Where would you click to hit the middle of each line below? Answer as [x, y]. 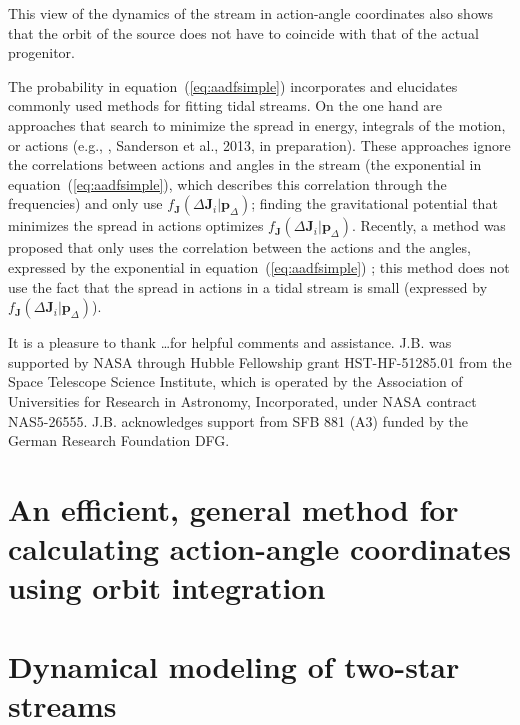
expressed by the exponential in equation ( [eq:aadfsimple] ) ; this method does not [259, 266]
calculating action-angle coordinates [260, 548]
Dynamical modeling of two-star [234, 665]
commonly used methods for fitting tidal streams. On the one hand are [225, 105]
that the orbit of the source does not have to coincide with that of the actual [243, 32]
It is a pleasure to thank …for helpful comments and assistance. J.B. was [230, 342]
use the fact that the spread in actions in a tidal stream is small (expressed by [248, 286]
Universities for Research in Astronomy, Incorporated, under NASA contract [242, 400]
